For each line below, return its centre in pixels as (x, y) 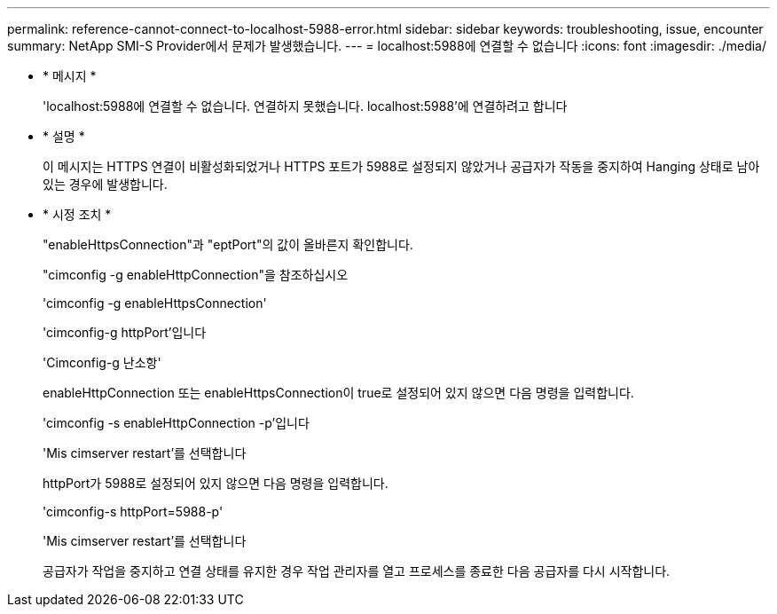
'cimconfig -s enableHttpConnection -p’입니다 (176, 423)
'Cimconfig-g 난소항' (102, 362)
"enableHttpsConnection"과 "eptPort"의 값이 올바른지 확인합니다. (228, 244)
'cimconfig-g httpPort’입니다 (125, 332)
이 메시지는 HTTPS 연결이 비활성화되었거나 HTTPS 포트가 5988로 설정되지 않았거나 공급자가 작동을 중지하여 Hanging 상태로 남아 (401, 166)
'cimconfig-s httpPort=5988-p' (133, 512)
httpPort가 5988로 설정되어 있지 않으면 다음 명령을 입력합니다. (216, 483)
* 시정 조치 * (77, 214)
